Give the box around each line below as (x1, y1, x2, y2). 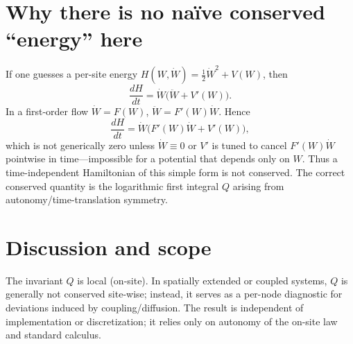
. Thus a (302, 151, 338, 166)
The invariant (6, 273, 63, 287)
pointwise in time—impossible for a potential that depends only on (6, 151, 290, 166)
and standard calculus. (6, 327, 101, 342)
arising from (232, 178, 284, 193)
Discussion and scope (6, 232, 212, 261)
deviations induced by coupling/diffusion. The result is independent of (6, 300, 304, 315)
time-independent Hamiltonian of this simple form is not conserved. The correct (6, 164, 345, 179)
